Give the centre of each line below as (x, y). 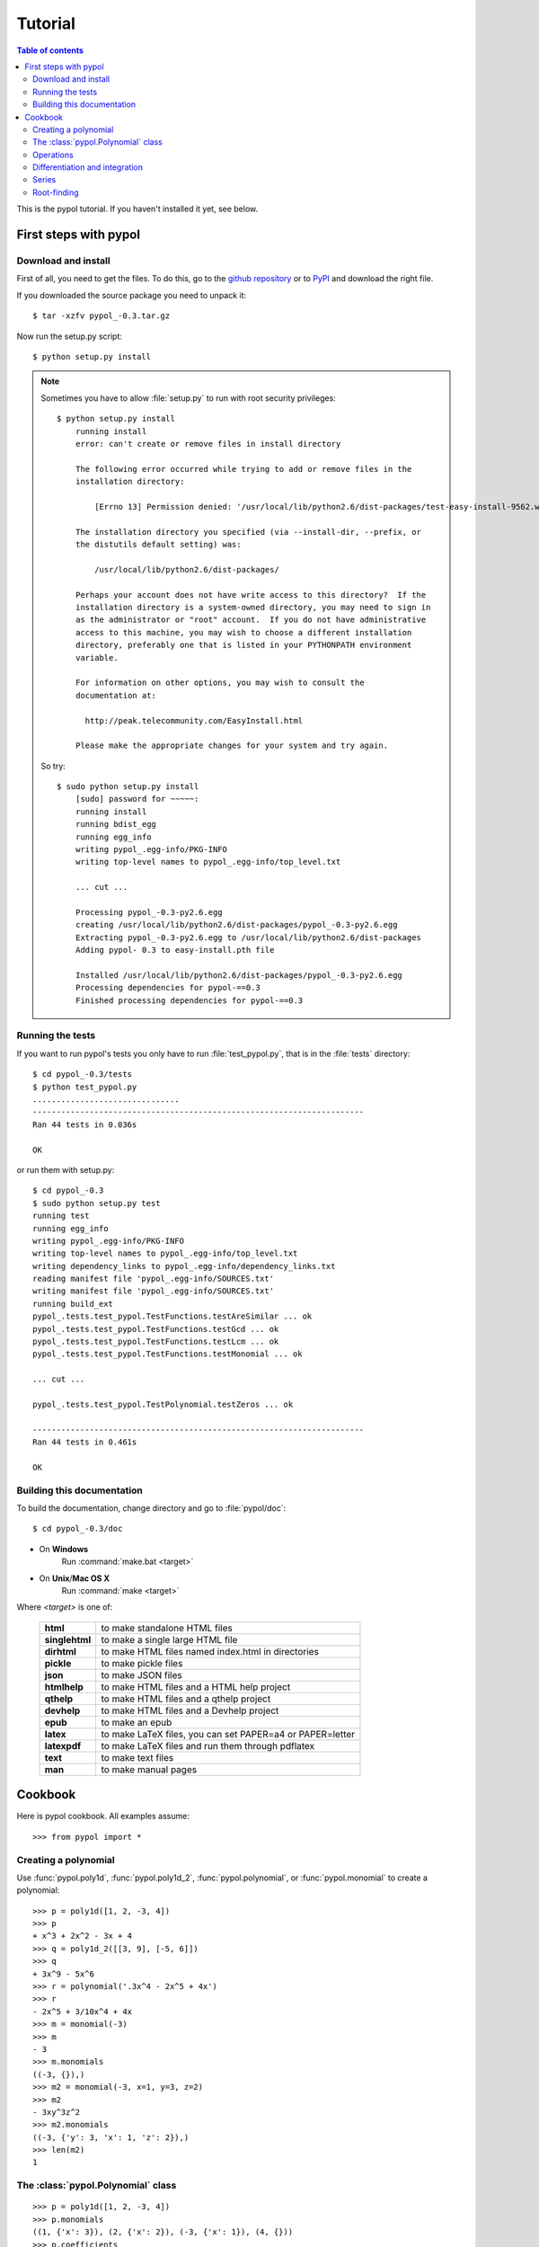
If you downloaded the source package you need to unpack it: (132, 295)
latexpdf (63, 1745)
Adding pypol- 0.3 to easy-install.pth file (175, 950)
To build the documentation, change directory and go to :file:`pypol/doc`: (151, 1508)
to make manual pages (149, 1769)
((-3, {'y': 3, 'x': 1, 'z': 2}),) (111, 2137)
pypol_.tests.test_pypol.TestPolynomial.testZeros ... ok (163, 1404)
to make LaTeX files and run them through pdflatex (208, 1745)
